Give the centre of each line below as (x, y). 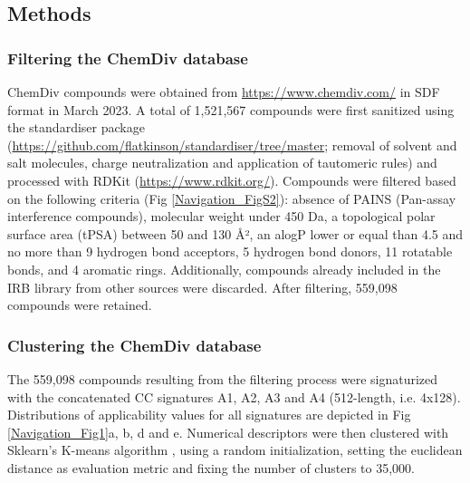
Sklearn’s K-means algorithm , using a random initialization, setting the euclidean (235, 450)
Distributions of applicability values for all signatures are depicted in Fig (209, 415)
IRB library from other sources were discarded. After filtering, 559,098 (202, 287)
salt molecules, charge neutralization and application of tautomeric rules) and (222, 163)
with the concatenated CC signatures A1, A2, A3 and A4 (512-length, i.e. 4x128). (234, 396)
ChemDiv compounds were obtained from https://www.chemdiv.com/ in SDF (224, 92)
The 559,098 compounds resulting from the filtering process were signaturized (223, 378)
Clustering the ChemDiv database (134, 345)
